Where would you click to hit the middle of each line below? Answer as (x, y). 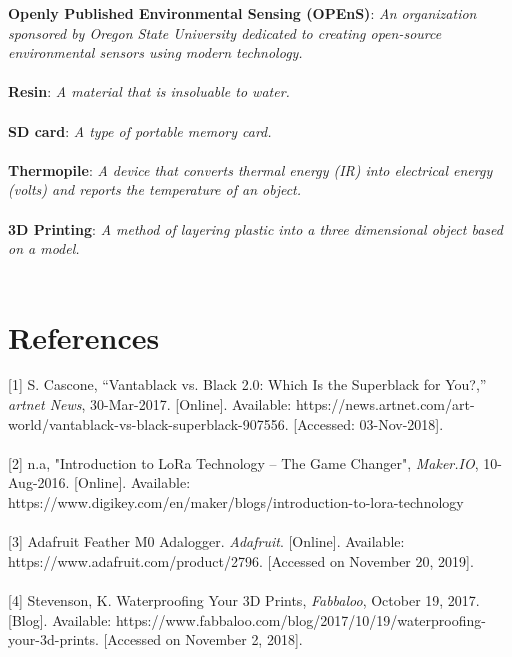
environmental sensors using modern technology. (155, 52)
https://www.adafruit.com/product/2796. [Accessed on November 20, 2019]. (241, 560)
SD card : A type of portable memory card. (140, 130)
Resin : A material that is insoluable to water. (149, 91)
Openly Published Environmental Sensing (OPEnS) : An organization (242, 13)
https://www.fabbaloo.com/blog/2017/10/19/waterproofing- (300, 619)
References (84, 336)
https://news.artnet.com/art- (385, 404)
